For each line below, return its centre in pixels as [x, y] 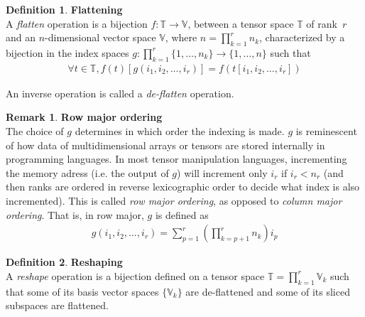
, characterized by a [302, 37]
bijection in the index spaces [67, 52]
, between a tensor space [241, 23]
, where [181, 37]
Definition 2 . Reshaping [64, 262]
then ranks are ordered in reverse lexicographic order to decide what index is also [183, 187]
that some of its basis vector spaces [82, 291]
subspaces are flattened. [57, 305]
